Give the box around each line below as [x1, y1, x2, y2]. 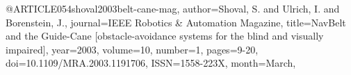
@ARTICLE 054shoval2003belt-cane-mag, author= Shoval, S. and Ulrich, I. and [6, 1, 340, 15]
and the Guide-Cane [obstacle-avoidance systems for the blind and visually [6, 28, 324, 43]
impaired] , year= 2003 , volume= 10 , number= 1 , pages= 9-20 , [6, 42, 259, 56]
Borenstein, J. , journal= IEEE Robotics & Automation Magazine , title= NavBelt [6, 15, 346, 29]
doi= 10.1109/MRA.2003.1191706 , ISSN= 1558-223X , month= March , [6, 56, 296, 70]
